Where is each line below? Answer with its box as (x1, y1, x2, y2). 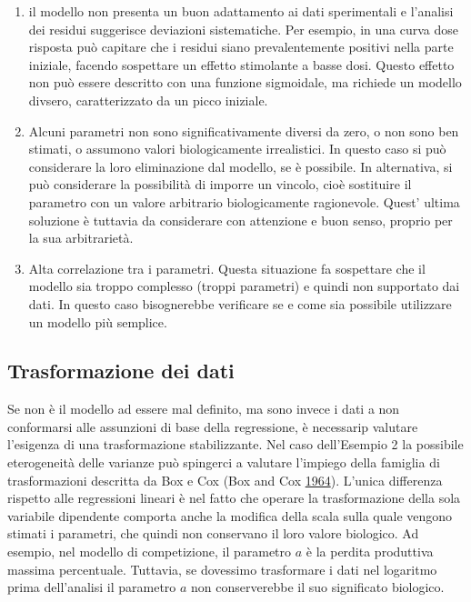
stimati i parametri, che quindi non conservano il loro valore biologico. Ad (7, 524, 419, 543)
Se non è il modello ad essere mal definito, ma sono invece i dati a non (7, 399, 400, 418)
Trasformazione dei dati (7, 356, 235, 385)
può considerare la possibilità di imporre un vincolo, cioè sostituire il (28, 175, 412, 194)
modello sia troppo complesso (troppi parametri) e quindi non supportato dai (28, 276, 460, 296)
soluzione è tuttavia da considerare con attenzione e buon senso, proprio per (28, 210, 453, 229)
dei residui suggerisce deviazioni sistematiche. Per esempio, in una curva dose (28, 19, 458, 38)
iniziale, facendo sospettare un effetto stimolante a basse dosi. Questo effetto (28, 55, 455, 74)
